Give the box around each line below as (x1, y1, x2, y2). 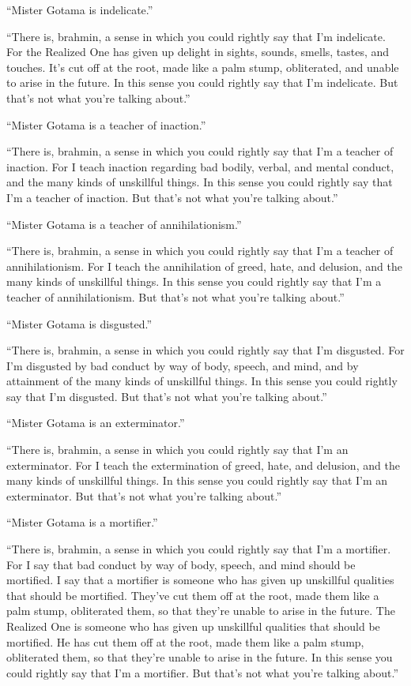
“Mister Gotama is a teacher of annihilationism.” (6, 216, 242, 232)
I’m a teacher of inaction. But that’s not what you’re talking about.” (6, 189, 338, 205)
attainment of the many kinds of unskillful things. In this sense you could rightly (6, 373, 398, 389)
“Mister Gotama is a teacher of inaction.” (6, 116, 206, 133)
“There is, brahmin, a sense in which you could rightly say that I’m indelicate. (6, 28, 386, 44)
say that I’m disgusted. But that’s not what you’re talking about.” (6, 388, 327, 404)
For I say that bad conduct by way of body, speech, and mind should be (6, 556, 356, 572)
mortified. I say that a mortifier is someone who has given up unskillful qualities (6, 572, 394, 588)
